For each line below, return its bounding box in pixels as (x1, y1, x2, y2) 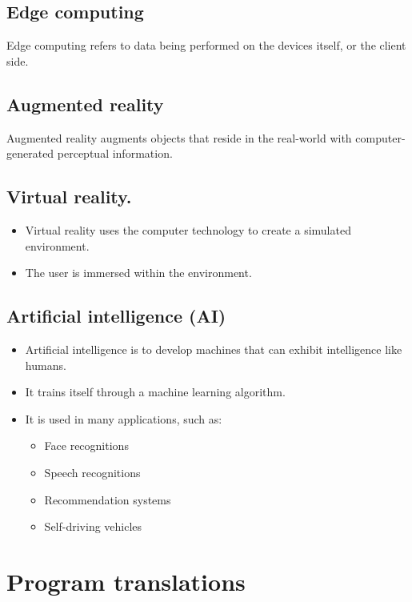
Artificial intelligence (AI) (6, 303, 226, 328)
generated (6, 145, 54, 162)
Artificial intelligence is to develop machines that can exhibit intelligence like (25, 340, 402, 357)
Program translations (6, 564, 246, 597)
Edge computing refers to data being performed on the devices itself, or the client (6, 37, 406, 54)
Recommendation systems (44, 491, 171, 508)
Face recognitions (44, 437, 129, 454)
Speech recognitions (44, 464, 141, 480)
